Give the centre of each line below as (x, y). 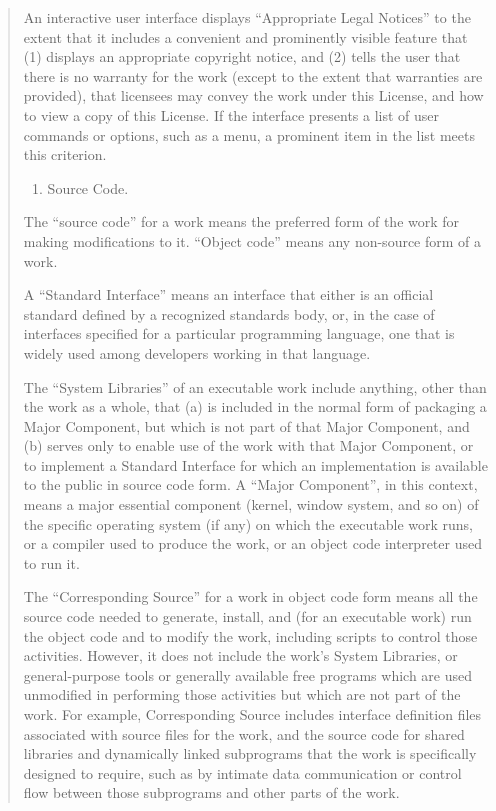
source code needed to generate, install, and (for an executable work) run (247, 616)
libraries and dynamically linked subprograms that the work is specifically (250, 753)
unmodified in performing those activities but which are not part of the (242, 694)
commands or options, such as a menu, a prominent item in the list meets (249, 134)
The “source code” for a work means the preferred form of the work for (241, 221)
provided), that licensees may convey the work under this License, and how (253, 95)
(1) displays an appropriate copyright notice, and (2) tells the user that (242, 56)
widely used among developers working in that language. (197, 352)
